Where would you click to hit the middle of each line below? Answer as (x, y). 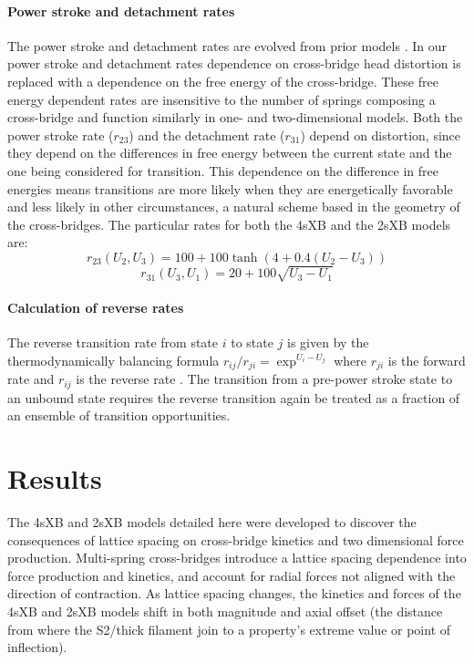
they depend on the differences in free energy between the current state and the (230, 153)
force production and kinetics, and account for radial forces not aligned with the (232, 575)
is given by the (328, 342)
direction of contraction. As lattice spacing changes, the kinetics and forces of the (234, 593)
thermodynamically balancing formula (113, 360)
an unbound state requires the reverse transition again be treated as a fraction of (234, 397)
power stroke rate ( (61, 135)
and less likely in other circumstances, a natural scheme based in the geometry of (234, 207)
